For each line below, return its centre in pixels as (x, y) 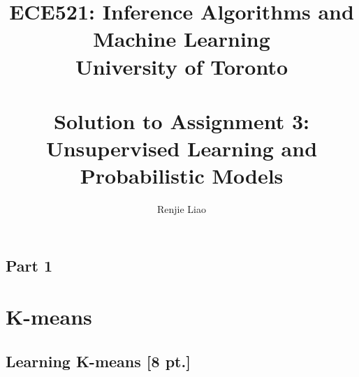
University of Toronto (182, 66)
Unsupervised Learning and (182, 148)
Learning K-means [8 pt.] (98, 361)
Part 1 (29, 265)
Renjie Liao (182, 209)
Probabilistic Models (182, 176)
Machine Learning (182, 39)
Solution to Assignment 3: (182, 120)
